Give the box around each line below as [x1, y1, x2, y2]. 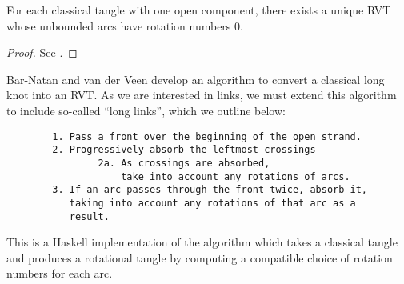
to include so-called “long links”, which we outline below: [6, 102, 286, 118]
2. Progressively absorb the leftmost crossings [52, 144, 316, 156]
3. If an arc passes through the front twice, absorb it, [52, 184, 368, 196]
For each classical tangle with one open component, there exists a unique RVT [6, 2, 391, 18]
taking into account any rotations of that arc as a [69, 197, 356, 209]
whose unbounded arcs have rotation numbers [6, 17, 231, 34]
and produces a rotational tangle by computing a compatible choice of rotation [6, 249, 393, 266]
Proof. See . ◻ [6, 44, 78, 61]
